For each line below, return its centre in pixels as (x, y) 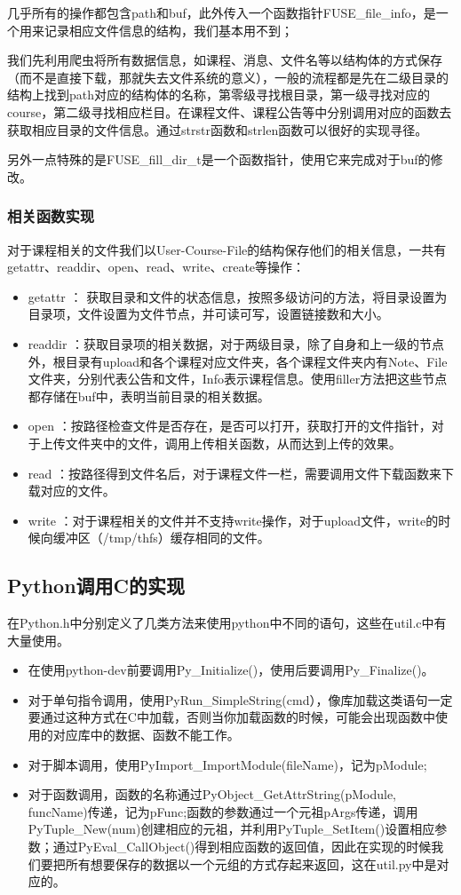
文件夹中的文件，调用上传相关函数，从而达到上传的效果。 (233, 443)
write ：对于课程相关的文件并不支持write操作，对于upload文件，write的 (233, 520)
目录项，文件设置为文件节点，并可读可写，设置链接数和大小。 (208, 314)
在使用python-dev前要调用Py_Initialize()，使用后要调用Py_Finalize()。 (231, 670)
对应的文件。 (78, 491)
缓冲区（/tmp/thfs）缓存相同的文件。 (161, 538)
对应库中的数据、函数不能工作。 (146, 735)
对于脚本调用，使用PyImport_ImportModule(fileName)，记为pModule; (227, 764)
